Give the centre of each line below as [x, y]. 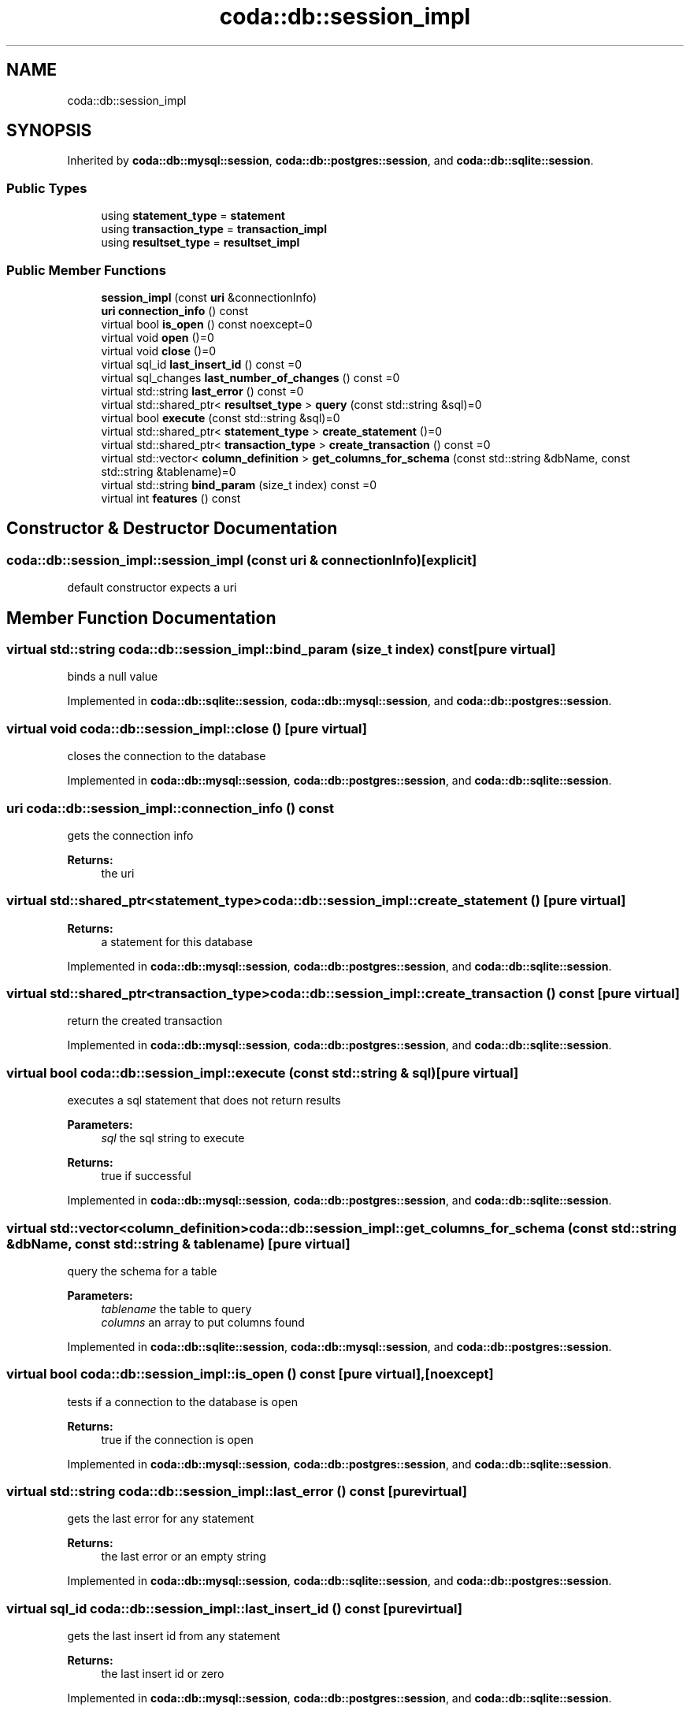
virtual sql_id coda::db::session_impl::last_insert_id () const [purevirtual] [234, 1608]
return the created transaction [145, 1021]
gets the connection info [130, 835]
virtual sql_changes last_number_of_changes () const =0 [250, 377]
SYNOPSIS [49, 131]
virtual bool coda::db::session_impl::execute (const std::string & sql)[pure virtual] [263, 1073]
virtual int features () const [171, 498]
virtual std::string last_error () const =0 [202, 391]
